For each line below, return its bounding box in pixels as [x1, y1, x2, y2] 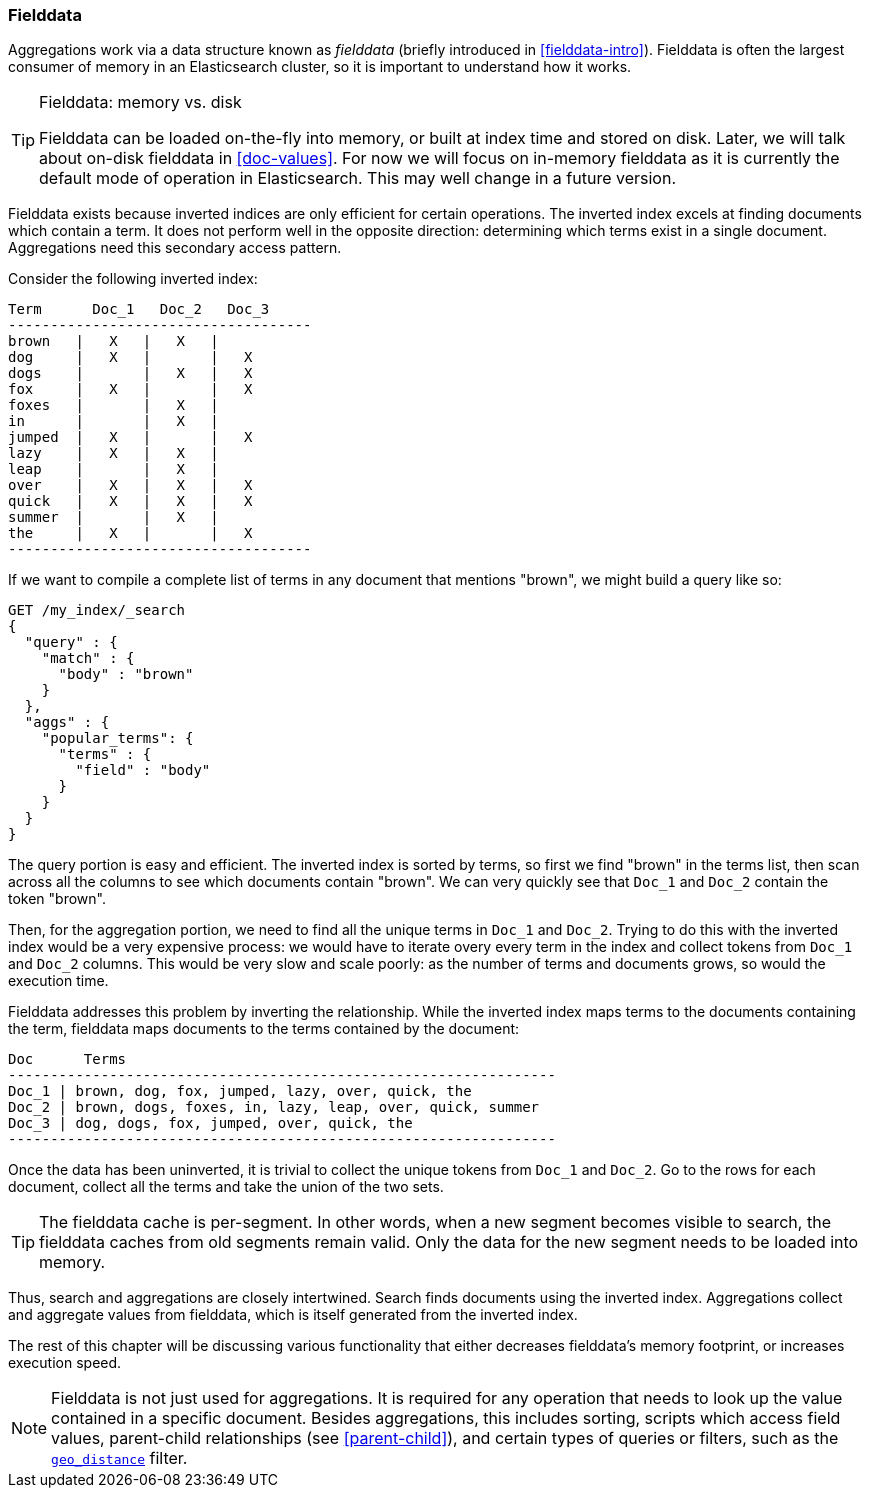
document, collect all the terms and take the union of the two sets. [8, 1178, 444, 1196]
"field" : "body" [75, 762, 211, 779]
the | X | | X [8, 525, 253, 542]
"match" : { [41, 650, 135, 667]
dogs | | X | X [8, 365, 253, 382]
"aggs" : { [24, 714, 110, 731]
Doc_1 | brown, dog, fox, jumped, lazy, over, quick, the [8, 1083, 472, 1100]
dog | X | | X [8, 349, 253, 366]
